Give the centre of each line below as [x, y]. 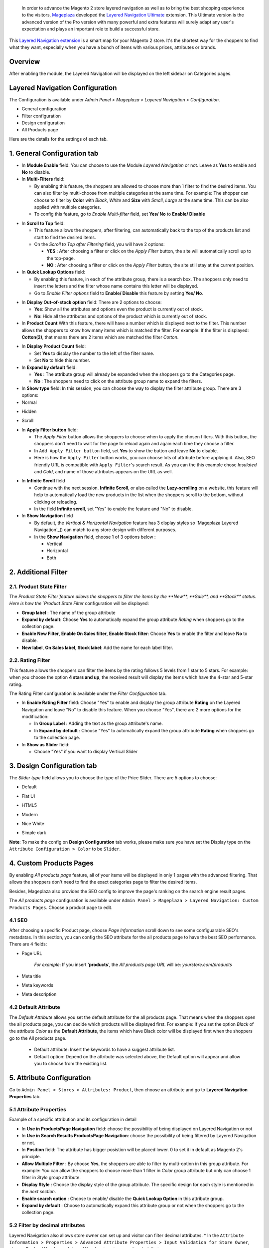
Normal [29, 402]
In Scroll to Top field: [43, 223]
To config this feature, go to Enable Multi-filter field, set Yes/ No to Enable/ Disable [120, 214]
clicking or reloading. [56, 502]
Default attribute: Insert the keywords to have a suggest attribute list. [105, 1050]
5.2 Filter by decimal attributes [47, 1226]
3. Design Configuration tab [53, 766]
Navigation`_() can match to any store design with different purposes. [105, 530]
